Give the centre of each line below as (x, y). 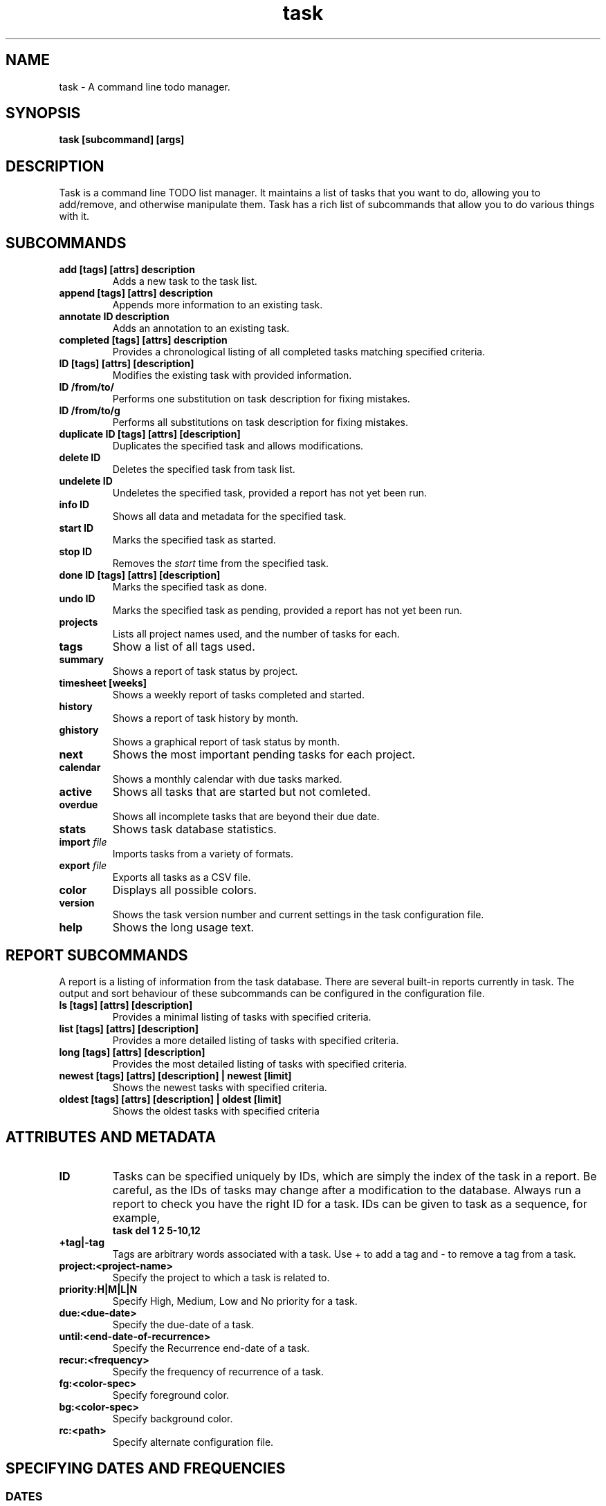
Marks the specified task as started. (194, 540)
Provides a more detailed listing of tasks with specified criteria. (256, 1040)
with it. (74, 216)
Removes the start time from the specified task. (221, 564)
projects (79, 622)
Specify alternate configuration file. (193, 1442)
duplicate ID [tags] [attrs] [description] (150, 434)
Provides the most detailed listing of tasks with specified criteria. (260, 1063)
